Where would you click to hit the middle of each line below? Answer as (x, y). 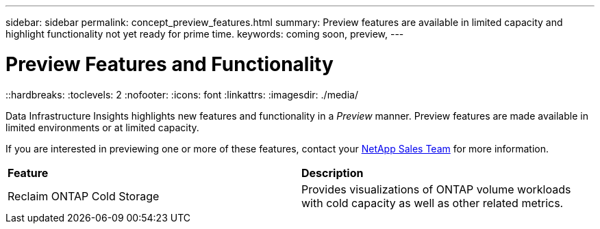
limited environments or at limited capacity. (102, 127)
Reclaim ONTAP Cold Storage (84, 196)
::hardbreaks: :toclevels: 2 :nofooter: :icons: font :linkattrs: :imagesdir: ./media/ (182, 94)
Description (333, 173)
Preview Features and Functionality (170, 64)
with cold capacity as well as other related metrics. (433, 203)
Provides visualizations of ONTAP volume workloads (436, 189)
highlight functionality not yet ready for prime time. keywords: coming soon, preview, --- (205, 34)
